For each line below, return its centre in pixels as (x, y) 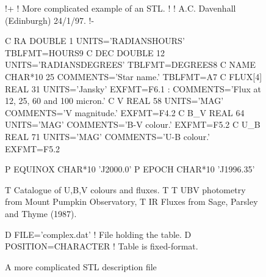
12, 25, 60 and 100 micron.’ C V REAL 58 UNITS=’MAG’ (114, 101)
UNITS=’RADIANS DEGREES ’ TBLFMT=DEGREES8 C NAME (130, 65)
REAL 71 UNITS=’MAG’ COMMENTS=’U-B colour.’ (107, 136)
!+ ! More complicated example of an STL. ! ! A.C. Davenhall (120, 8)
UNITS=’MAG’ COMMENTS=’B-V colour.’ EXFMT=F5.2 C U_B (133, 124)
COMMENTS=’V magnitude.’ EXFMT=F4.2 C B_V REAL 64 (125, 112)
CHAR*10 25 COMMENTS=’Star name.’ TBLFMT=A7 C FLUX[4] (134, 76)
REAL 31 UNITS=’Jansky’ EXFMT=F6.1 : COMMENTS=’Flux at (133, 88)
